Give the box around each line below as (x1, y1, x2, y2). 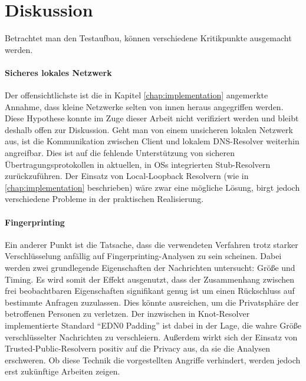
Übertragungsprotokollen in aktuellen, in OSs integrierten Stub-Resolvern (5, 158, 271, 170)
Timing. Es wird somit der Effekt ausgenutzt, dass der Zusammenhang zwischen (5, 273, 295, 285)
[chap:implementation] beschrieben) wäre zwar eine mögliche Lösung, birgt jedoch (5, 181, 300, 193)
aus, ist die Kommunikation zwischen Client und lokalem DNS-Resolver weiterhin (5, 135, 300, 147)
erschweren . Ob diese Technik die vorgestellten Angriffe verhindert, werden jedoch (5, 353, 301, 366)
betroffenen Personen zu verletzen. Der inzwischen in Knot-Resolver (5, 307, 250, 320)
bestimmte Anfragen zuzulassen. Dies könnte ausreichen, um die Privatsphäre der (5, 296, 299, 308)
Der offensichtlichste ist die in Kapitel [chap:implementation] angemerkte (5, 89, 268, 101)
